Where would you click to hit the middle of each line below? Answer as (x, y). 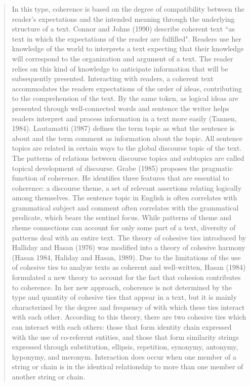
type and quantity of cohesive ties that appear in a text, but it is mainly (124, 297)
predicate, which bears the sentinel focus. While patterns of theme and (122, 217)
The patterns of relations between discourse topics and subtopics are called (128, 157)
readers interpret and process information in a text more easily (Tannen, (124, 118)
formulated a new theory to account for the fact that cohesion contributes (126, 277)
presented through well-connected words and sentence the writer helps (120, 108)
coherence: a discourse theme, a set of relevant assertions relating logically (127, 187)
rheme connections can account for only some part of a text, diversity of (124, 227)
